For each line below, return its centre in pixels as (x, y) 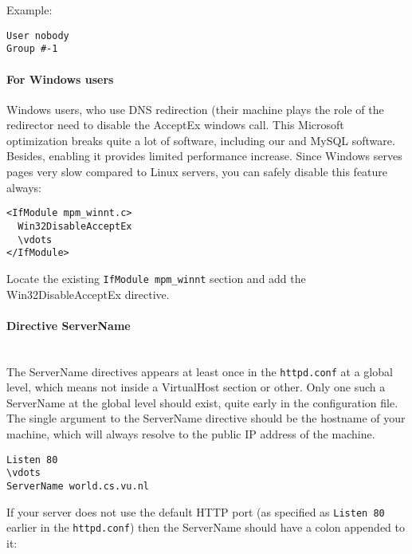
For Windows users (60, 79)
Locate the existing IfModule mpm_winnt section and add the (156, 278)
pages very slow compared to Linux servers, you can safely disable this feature (197, 172)
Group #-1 (32, 49)
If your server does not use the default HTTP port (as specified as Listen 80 (196, 511)
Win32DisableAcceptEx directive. (88, 294)
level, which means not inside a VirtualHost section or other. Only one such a (196, 387)
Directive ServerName (69, 325)
